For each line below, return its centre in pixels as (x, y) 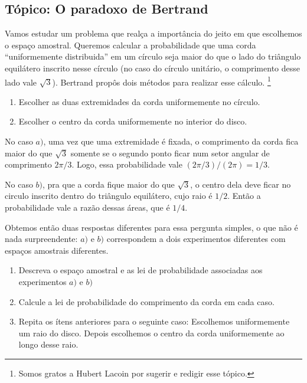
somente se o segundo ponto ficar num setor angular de (170, 153)
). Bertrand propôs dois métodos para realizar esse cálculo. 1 (161, 81)
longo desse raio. (48, 344)
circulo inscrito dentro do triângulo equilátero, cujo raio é (109, 196)
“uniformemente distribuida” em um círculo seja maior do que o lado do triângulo (153, 56)
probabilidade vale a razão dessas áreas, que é (87, 207)
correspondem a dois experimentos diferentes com (196, 239)
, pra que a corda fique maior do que (109, 184)
